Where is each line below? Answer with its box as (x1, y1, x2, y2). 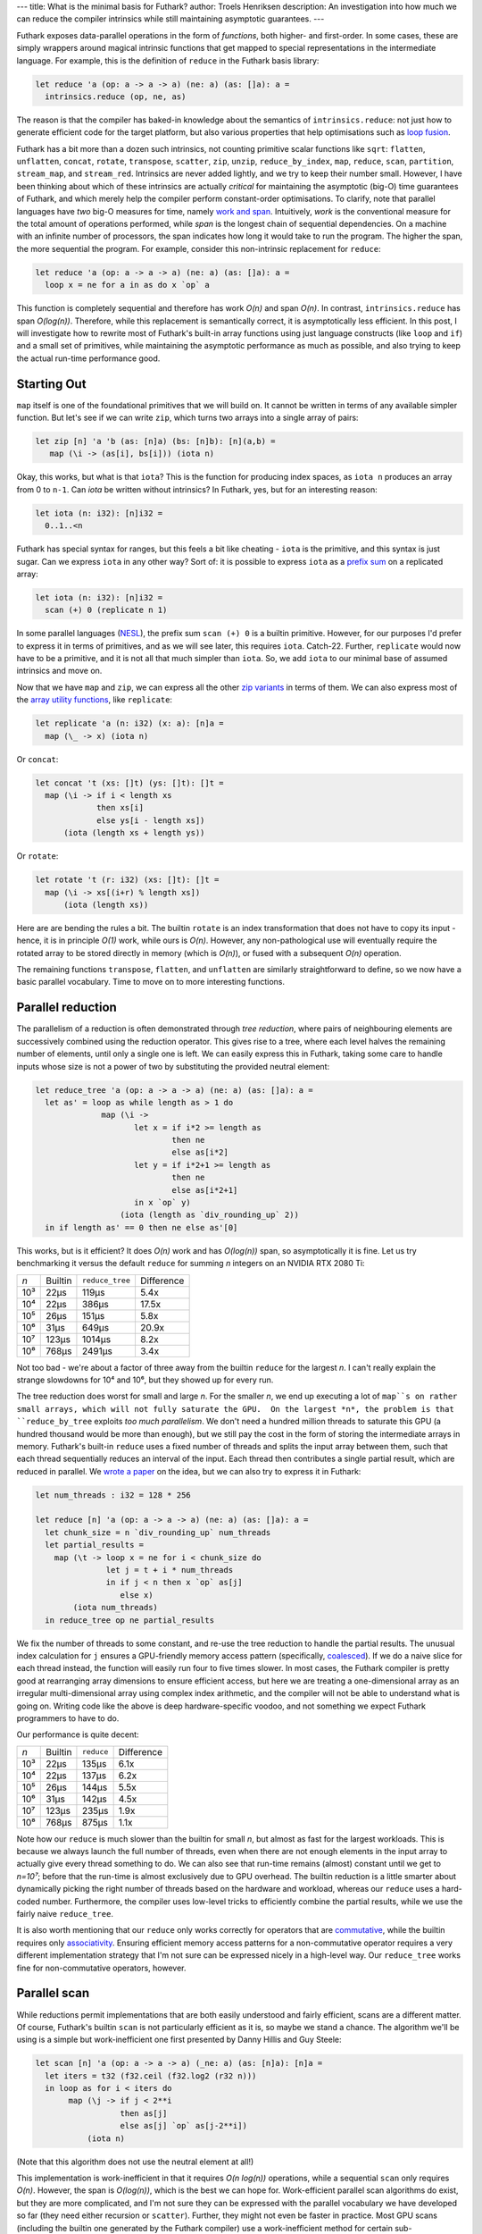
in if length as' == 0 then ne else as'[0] (45, 1222, 238, 1232)
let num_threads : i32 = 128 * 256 (35, 1490, 191, 1500)
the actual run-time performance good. (16, 353, 161, 364)
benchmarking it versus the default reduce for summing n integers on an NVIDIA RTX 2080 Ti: (16, 1258, 365, 1269)
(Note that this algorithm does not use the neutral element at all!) (16, 2156, 254, 2167)
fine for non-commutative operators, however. (16, 1962, 187, 1973)
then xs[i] (96, 802, 145, 813)
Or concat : (16, 753, 59, 764)
